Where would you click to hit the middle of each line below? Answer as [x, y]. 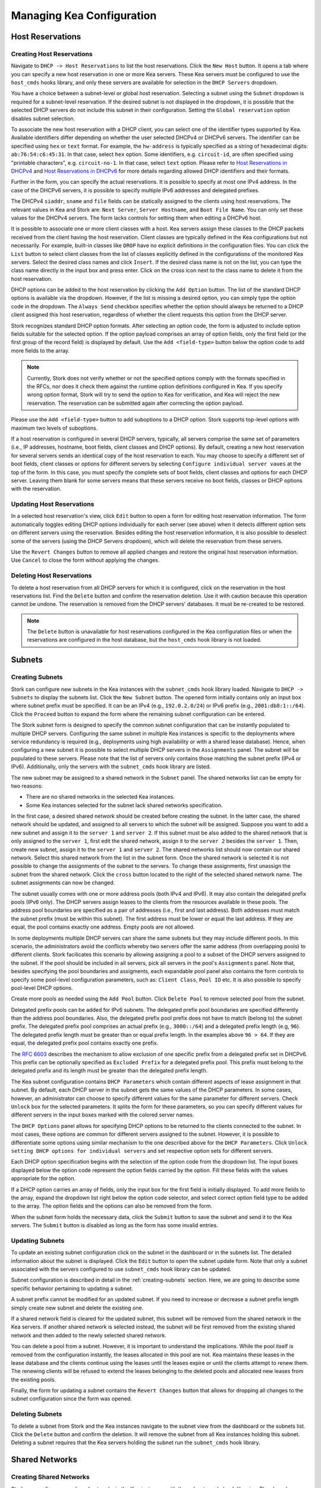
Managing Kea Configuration [84, 15]
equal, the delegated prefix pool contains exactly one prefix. [85, 1043]
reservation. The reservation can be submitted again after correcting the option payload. [135, 403]
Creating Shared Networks [50, 1477]
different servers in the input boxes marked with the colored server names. [103, 1115]
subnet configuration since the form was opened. [71, 1399]
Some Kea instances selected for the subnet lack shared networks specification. [124, 805]
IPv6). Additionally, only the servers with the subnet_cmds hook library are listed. [111, 767]
